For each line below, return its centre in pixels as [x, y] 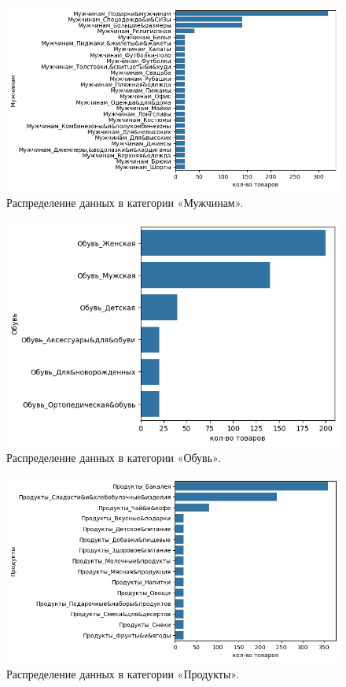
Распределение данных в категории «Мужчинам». [125, 203]
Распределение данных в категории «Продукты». [123, 673]
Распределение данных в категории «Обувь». [114, 458]
